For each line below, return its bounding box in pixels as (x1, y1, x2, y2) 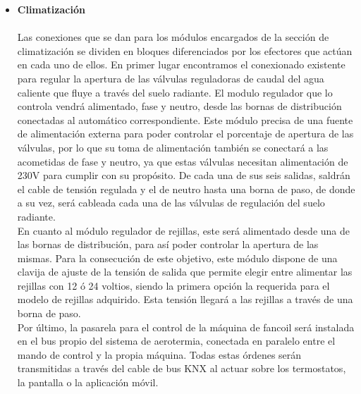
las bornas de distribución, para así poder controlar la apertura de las (17, 237, 319, 252)
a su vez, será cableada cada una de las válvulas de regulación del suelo (17, 195, 325, 210)
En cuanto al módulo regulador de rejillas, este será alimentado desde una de (17, 223, 350, 238)
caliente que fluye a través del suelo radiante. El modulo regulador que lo (17, 85, 333, 99)
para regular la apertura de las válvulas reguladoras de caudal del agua (17, 70, 324, 85)
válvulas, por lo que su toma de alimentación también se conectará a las (17, 140, 329, 154)
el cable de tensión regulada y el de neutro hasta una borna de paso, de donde (17, 181, 355, 196)
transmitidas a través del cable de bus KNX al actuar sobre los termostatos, (17, 361, 346, 376)
